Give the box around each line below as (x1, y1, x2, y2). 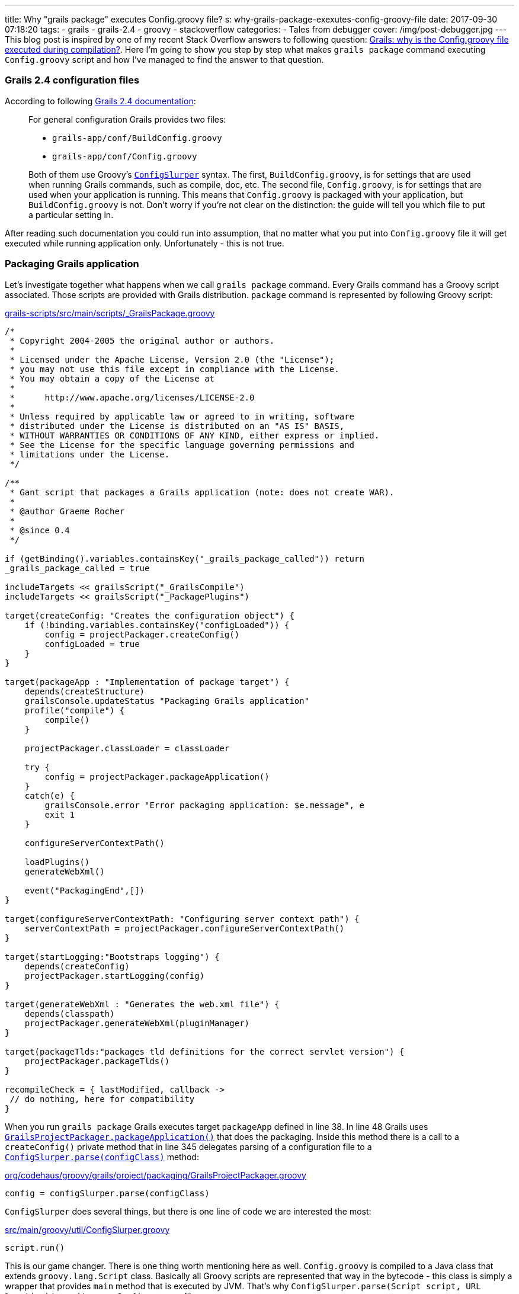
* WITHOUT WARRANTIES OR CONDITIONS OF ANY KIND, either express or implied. (9, 430, 380, 440)
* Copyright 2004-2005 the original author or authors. (9, 335, 275, 345)
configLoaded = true (44, 639, 140, 649)
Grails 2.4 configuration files (5, 74, 140, 87)
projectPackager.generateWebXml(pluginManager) (24, 1018, 250, 1028)
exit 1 (44, 809, 75, 819)
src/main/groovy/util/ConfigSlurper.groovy (5, 1224, 170, 1235)
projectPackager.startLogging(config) (24, 970, 205, 981)
